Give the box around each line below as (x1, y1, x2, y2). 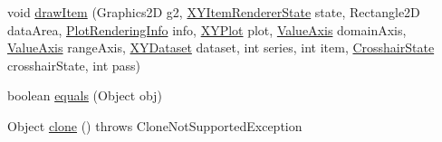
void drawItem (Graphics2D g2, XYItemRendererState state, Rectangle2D (7, 3, 420, 21)
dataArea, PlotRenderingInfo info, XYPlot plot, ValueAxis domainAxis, (7, 20, 407, 39)
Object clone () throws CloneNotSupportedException (7, 116, 303, 135)
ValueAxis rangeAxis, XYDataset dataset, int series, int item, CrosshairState (7, 38, 435, 57)
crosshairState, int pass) (7, 55, 140, 74)
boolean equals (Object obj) (7, 86, 162, 105)
